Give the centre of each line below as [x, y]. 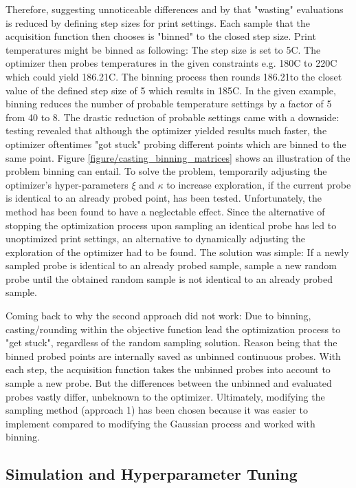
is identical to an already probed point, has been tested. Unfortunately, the [164, 198]
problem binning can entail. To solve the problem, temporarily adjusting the [166, 171]
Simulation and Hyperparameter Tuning [152, 474]
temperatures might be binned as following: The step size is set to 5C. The [163, 49]
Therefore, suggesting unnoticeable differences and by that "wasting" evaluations [175, 9]
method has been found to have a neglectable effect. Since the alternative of [165, 211]
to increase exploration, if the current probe [259, 184]
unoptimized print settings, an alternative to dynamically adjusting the [155, 238]
